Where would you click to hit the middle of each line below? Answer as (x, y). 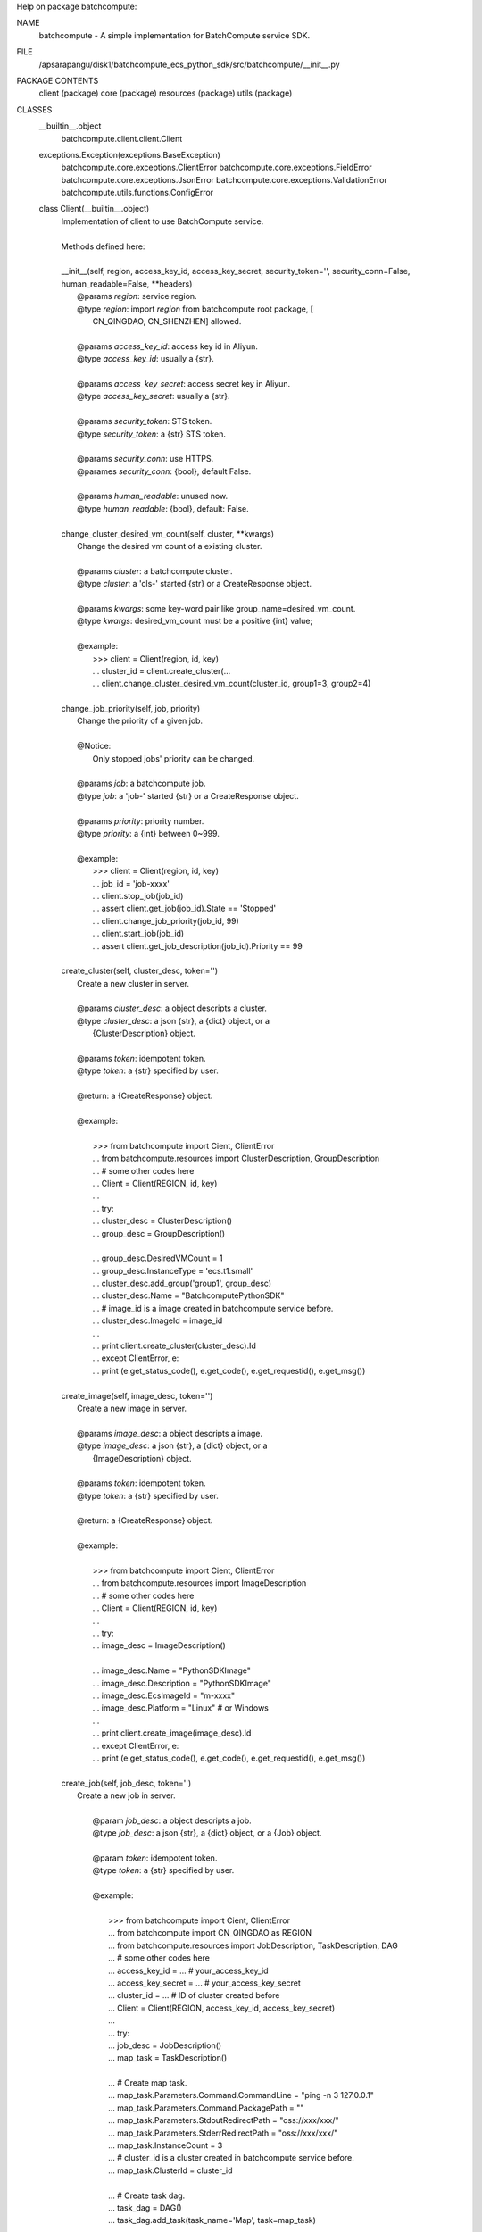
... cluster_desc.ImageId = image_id (158, 1320)
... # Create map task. (148, 2083)
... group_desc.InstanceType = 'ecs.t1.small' (173, 1270)
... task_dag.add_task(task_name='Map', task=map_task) (212, 2220)
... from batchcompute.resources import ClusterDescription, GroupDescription (236, 1158)
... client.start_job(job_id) (138, 934)
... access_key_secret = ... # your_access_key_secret (204, 1983)
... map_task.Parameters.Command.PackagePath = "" (206, 2108)
